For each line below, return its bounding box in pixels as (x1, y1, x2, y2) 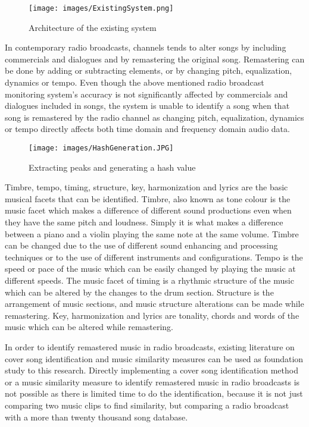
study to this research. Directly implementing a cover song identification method (5, 364, 298, 376)
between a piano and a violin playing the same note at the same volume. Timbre (5, 227, 299, 240)
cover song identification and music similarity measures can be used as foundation (5, 352, 304, 365)
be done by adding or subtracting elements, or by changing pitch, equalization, (5, 64, 292, 77)
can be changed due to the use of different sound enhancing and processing (5, 239, 278, 252)
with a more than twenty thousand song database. (5, 410, 188, 423)
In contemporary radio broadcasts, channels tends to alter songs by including (5, 41, 286, 54)
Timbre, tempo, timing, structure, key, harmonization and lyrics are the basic (5, 181, 288, 193)
